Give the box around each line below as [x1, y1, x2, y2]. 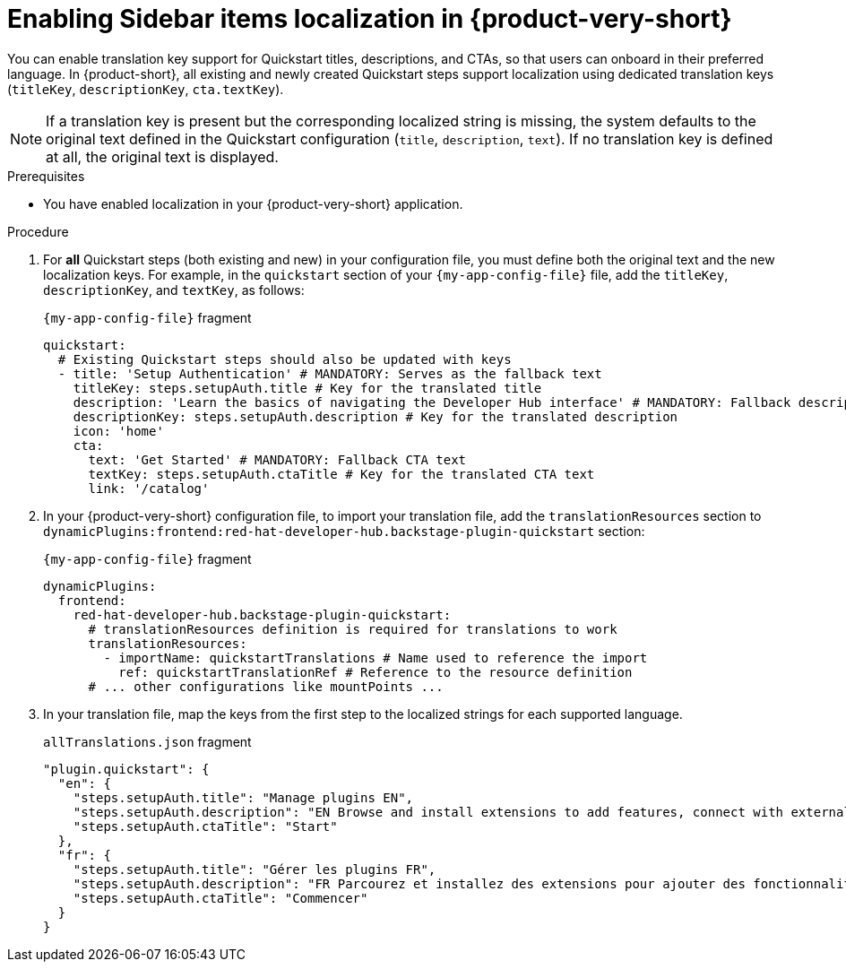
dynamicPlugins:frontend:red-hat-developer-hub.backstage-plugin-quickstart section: [43, 523, 645, 539]
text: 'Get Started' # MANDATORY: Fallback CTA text [88, 452, 467, 467]
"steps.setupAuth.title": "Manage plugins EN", [73, 790, 414, 805]
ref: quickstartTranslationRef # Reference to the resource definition [118, 664, 633, 679]
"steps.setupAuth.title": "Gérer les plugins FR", [73, 861, 436, 877]
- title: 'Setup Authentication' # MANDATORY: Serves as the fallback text [57, 366, 602, 381]
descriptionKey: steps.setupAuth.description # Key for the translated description [73, 409, 678, 424]
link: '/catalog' [88, 480, 210, 496]
